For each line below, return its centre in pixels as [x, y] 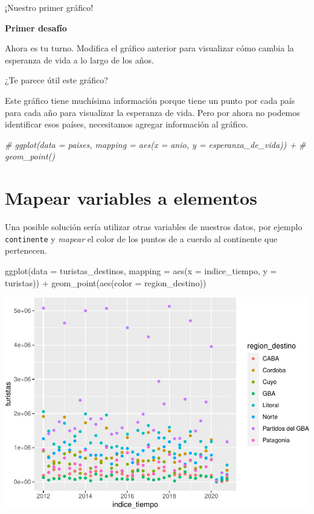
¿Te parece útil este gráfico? [56, 80]
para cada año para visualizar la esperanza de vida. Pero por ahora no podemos [152, 112]
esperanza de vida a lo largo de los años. [79, 59]
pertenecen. [26, 250]
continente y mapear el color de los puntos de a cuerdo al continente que [141, 238]
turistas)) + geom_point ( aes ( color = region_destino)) [106, 282]
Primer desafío [36, 27]
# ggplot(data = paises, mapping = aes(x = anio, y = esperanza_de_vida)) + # [155, 144]
